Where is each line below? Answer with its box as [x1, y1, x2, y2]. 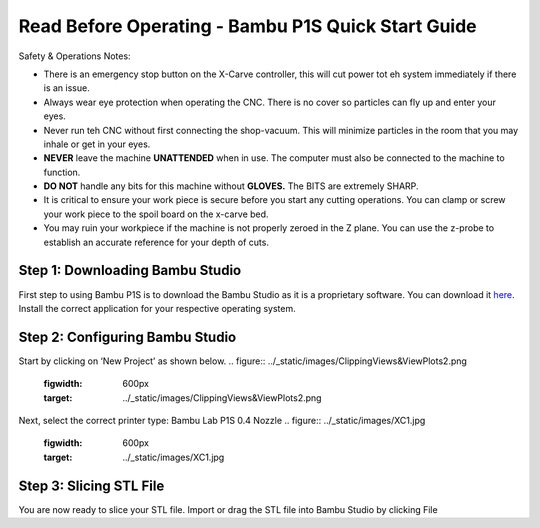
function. [43, 166, 81, 178]
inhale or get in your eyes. [43, 138, 151, 150]
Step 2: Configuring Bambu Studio [18, 328, 237, 345]
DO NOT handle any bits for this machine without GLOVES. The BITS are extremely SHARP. [43, 180, 419, 192]
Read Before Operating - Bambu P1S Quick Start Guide [18, 15, 477, 37]
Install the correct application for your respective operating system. [18, 302, 296, 314]
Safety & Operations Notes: [18, 50, 131, 62]
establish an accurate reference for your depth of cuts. [43, 236, 270, 248]
